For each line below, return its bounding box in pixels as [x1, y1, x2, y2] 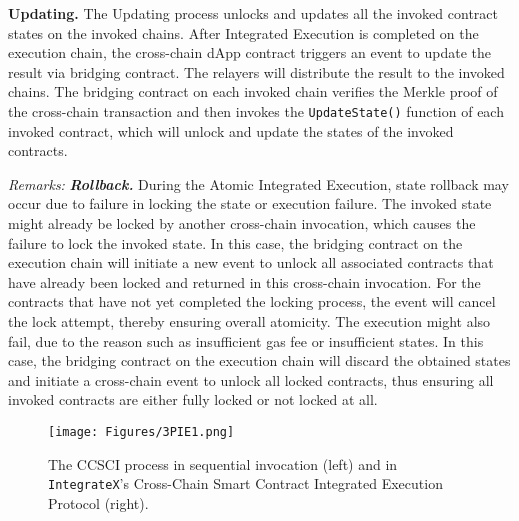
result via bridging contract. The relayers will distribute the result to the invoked [8, 61, 505, 82]
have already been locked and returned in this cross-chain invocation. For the [8, 271, 481, 292]
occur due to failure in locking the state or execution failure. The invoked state [8, 193, 492, 214]
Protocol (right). [48, 492, 149, 513]
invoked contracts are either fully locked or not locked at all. [8, 389, 378, 410]
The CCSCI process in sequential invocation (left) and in [48, 453, 398, 474]
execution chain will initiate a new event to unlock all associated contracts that [8, 252, 494, 273]
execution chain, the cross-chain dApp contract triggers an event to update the [8, 42, 491, 63]
